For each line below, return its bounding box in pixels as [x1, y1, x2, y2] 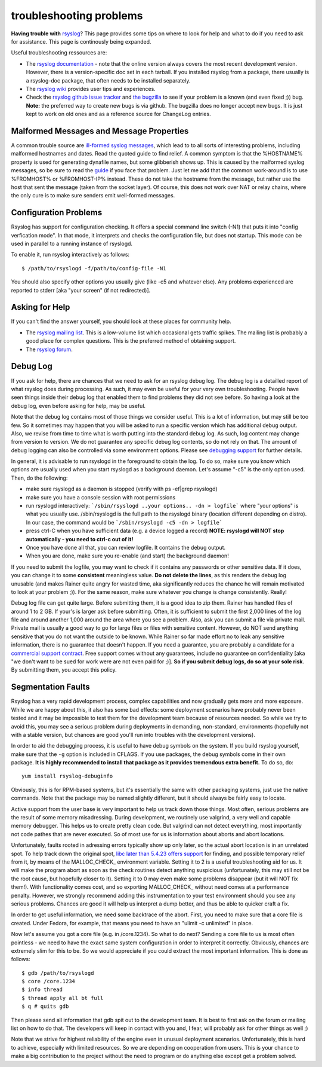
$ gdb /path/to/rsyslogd [21, 970, 94, 976]
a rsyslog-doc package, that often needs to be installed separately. [26, 77, 191, 84]
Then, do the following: [11, 474, 68, 481]
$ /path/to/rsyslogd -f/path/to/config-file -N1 [21, 265, 166, 272]
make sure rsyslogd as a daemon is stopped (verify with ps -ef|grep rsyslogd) [26, 485, 218, 493]
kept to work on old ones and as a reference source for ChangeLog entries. [26, 111, 211, 118]
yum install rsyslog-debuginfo [21, 773, 113, 780]
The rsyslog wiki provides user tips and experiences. [26, 85, 156, 92]
